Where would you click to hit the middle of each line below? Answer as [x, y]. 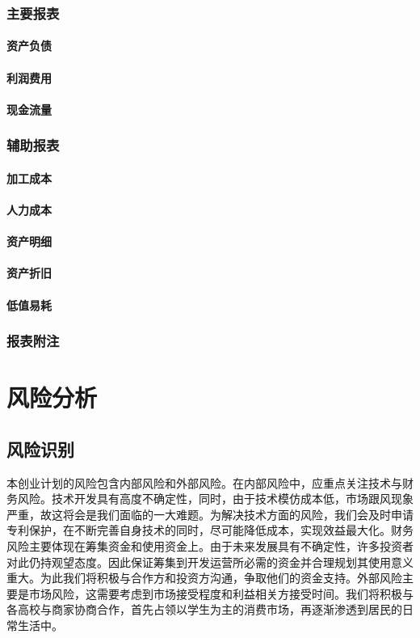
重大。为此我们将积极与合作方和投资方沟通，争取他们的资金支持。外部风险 [204, 578]
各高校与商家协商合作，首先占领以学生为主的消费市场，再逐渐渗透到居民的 [204, 609]
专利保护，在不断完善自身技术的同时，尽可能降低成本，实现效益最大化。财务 [210, 530]
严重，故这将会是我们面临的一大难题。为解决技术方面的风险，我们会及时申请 [210, 514]
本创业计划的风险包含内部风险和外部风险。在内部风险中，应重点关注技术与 [204, 482]
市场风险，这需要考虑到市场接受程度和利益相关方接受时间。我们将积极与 [221, 593]
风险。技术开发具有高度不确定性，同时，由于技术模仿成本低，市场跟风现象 [215, 499]
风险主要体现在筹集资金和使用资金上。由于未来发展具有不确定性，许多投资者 [210, 545]
